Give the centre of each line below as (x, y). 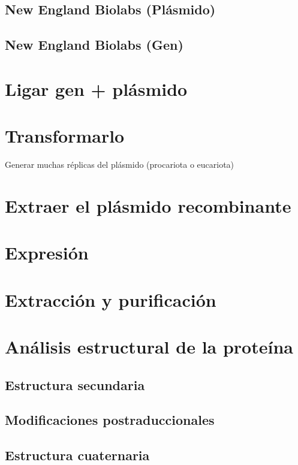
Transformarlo (65, 136)
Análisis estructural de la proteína (149, 346)
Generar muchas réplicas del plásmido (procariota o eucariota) (120, 164)
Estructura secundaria (75, 384)
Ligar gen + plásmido (96, 88)
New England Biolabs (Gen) (94, 45)
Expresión (47, 253)
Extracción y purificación (111, 299)
